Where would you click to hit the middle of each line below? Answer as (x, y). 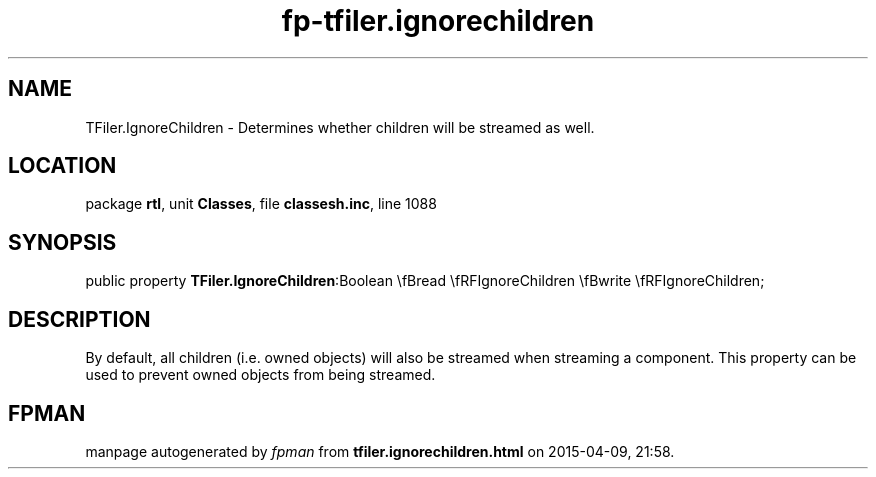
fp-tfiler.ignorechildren (438, 21)
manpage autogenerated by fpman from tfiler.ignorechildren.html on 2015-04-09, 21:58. (380, 451)
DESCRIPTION (79, 319)
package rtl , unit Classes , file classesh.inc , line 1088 (261, 204)
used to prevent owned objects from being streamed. (260, 375)
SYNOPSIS (62, 242)
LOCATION (62, 166)
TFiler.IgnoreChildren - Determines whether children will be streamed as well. (340, 127)
